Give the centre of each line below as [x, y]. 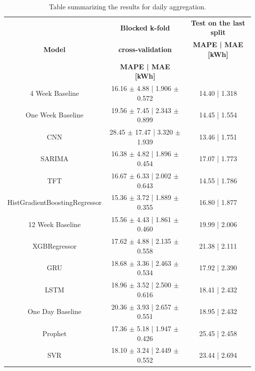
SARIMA [54, 158]
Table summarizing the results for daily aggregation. [127, 6]
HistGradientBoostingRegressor [55, 202]
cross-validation [145, 49]
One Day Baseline [54, 311]
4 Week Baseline [55, 93]
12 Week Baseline [54, 224]
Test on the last [218, 22]
